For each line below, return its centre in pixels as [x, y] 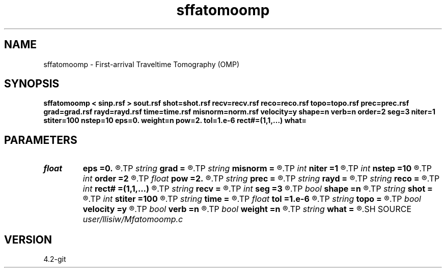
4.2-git [55, 259]
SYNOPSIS [32, 84]
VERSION [28, 239]
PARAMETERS [41, 140]
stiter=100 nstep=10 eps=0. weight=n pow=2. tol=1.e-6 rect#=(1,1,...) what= [175, 120]
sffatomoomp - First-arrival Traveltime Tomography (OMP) [142, 64]
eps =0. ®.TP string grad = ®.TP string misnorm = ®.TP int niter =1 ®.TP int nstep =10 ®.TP [257, 169]
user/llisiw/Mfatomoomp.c [133, 219]
